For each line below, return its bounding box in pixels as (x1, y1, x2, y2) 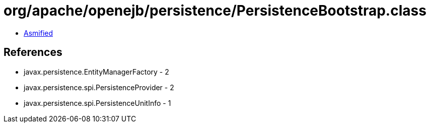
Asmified (24, 28, 53, 37)
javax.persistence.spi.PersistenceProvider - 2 (24, 83, 174, 92)
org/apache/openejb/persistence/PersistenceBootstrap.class (4, 2, 426, 19)
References (4, 46, 62, 59)
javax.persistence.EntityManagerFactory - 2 (24, 67, 169, 76)
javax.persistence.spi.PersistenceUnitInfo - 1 (24, 98, 171, 107)
